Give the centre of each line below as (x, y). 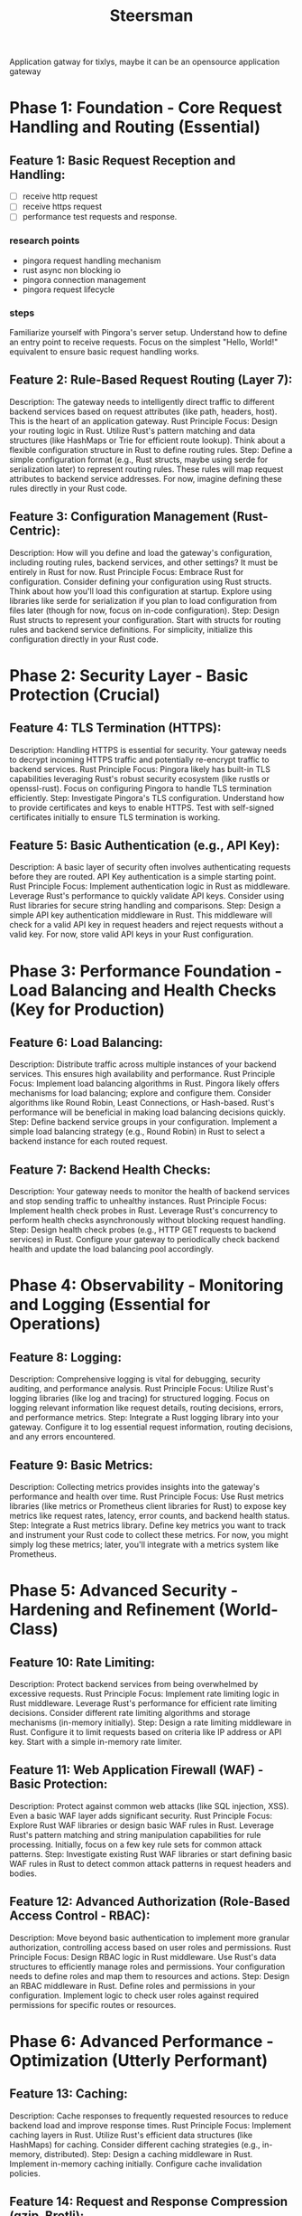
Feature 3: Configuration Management (119, 517)
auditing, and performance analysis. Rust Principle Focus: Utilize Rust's (142, 1389)
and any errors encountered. (62, 1437)
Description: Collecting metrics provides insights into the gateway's (134, 1487)
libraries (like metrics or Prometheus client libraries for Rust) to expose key (148, 1506)
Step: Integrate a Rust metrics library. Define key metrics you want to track (148, 1525)
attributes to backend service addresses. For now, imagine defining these (146, 478)
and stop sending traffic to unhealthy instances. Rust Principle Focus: (138, 1201)
